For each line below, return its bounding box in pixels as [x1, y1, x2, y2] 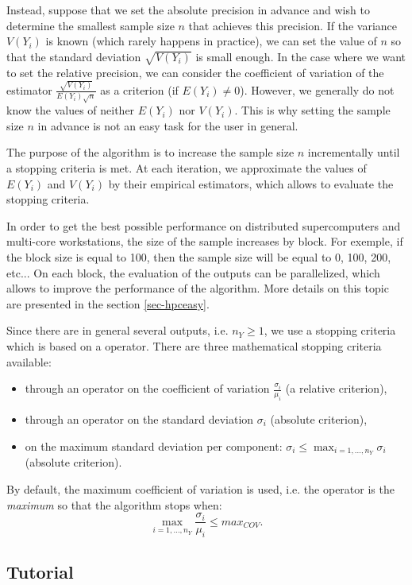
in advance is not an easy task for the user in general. [37, 117, 298, 134]
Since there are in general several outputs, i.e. [6, 322, 229, 339]
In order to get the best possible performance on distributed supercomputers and [6, 217, 401, 234]
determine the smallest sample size [6, 17, 175, 33]
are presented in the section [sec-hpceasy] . [6, 295, 210, 312]
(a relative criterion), [285, 380, 387, 397]
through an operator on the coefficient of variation [25, 380, 270, 397]
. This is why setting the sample [234, 102, 391, 118]
